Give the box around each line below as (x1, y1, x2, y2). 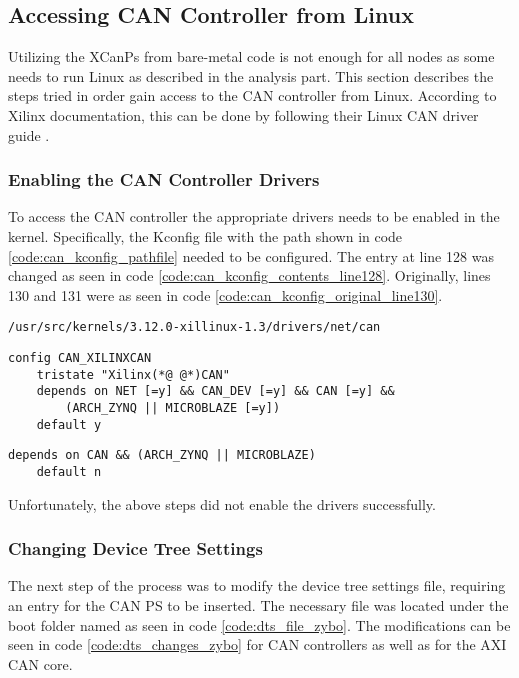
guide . (8, 124, 50, 145)
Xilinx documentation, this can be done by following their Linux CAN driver (8, 104, 479, 125)
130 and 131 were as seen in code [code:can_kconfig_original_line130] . (8, 284, 443, 305)
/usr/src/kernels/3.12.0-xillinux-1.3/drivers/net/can (8, 320, 381, 335)
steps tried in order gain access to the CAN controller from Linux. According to (8, 85, 497, 106)
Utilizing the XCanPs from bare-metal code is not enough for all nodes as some (8, 46, 495, 67)
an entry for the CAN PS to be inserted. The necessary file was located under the (8, 595, 509, 616)
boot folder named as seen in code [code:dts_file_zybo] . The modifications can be (8, 614, 511, 635)
